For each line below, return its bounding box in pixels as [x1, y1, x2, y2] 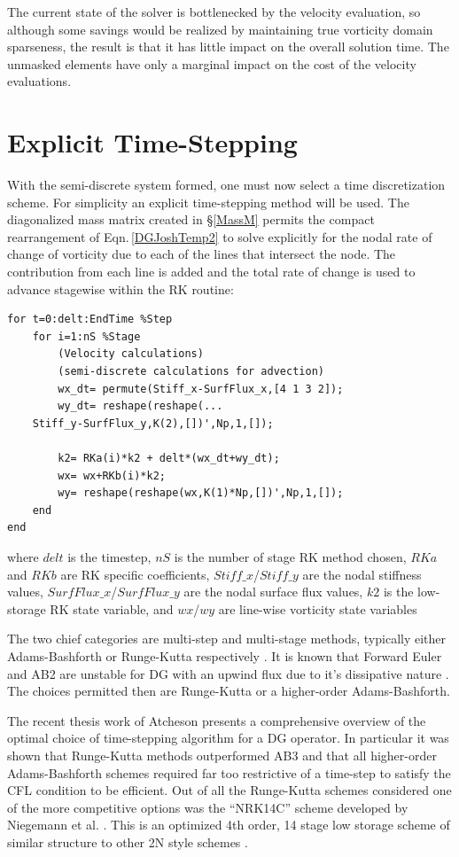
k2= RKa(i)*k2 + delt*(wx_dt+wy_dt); [58, 452, 280, 464]
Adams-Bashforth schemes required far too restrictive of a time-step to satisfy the [7, 763, 451, 782]
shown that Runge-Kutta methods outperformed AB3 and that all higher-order [7, 745, 437, 764]
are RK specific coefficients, [60, 565, 210, 583]
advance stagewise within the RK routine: [7, 279, 234, 298]
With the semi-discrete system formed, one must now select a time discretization [7, 175, 446, 194]
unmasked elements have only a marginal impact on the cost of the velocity [7, 54, 416, 73]
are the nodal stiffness [302, 565, 422, 583]
